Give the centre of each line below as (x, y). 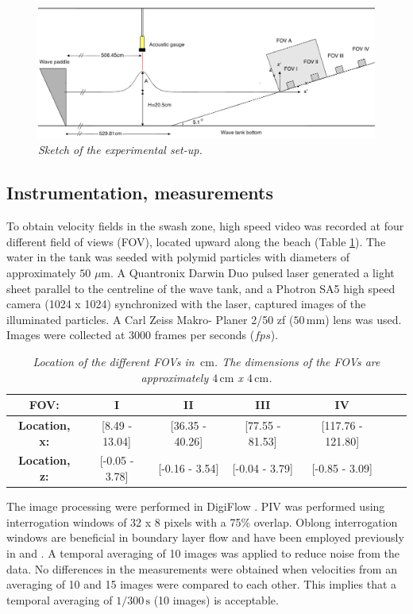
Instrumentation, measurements (140, 193)
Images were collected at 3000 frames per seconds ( (131, 335)
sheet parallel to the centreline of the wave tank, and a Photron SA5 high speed (201, 288)
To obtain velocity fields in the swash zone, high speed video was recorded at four (205, 226)
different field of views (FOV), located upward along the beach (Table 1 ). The (196, 241)
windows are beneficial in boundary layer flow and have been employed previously (205, 537)
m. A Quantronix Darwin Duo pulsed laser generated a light (248, 273)
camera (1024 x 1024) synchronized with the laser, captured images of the (186, 304)
